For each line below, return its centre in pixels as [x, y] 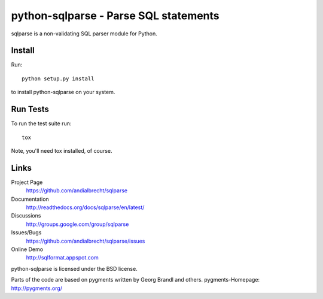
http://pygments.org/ [37, 288]
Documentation [30, 199]
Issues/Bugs [26, 232]
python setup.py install [58, 78]
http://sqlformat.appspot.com [62, 258]
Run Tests [30, 109]
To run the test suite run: [41, 123]
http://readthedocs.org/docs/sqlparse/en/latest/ [85, 207]
